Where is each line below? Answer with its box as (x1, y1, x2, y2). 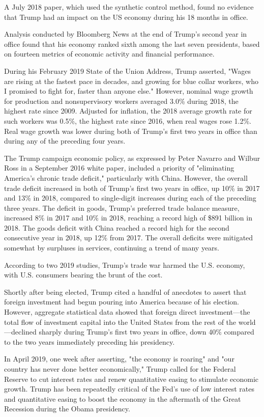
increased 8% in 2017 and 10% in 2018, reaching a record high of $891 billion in (4, 212, 252, 223)
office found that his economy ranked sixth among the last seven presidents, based (4, 38, 260, 49)
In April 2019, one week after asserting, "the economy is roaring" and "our (4, 353, 234, 364)
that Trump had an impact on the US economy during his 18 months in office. (4, 11, 248, 22)
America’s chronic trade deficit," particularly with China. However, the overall (4, 172, 248, 183)
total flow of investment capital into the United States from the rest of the (4, 316, 237, 327)
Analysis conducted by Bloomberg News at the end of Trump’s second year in (4, 29, 247, 39)
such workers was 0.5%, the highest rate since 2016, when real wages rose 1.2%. (4, 115, 251, 126)
